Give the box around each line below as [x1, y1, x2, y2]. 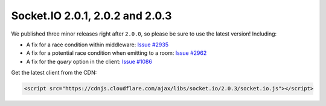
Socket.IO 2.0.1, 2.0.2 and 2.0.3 [11, 9, 172, 22]
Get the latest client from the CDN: [11, 69, 97, 76]
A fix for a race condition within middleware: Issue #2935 [26, 41, 169, 48]
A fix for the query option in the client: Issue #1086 [26, 58, 152, 65]
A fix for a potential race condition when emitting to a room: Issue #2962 [26, 49, 207, 57]
